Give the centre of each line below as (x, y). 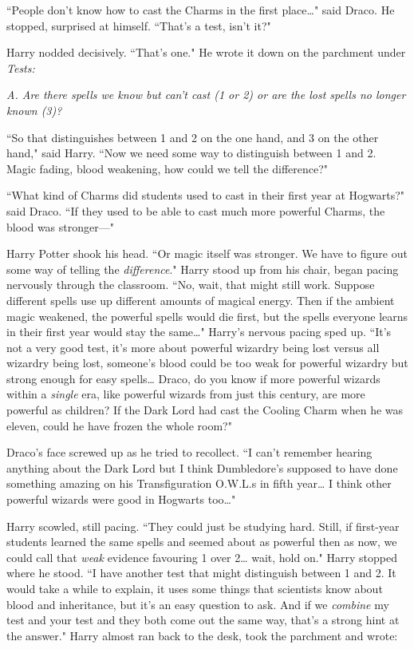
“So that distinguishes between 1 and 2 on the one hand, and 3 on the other (193, 137)
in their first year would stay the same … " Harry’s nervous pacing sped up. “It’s (199, 332)
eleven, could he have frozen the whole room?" (119, 425)
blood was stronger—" (60, 226)
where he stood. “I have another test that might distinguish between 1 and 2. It (201, 573)
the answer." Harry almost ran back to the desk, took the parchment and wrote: (202, 635)
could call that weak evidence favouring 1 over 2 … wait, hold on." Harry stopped (202, 557)
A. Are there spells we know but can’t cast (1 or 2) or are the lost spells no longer (206, 95)
